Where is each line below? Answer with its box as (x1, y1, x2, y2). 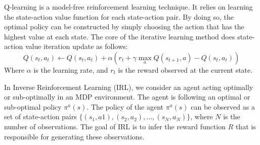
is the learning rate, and (33, 64, 108, 75)
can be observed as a (191, 101, 255, 112)
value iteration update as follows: (25, 41, 128, 52)
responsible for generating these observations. (4, 131, 145, 141)
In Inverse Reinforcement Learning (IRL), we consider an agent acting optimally (4, 81, 253, 92)
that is (235, 121, 256, 131)
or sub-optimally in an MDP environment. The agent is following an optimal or (4, 91, 250, 102)
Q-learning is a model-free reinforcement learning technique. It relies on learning (4, 2, 253, 12)
